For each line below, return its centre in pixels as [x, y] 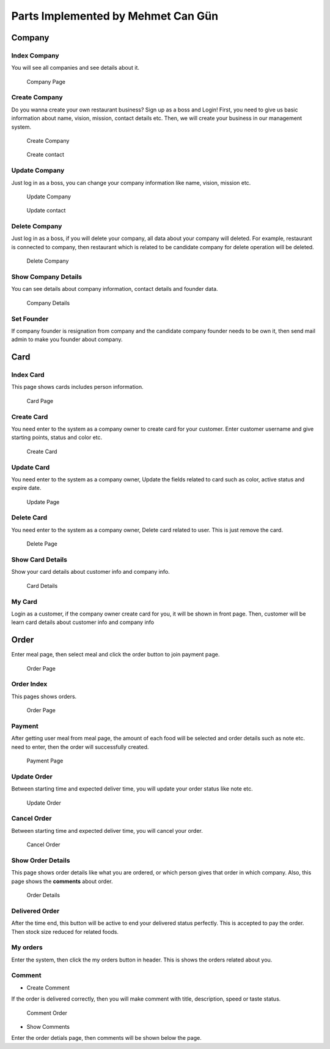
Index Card [28, 375]
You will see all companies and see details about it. [75, 68]
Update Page [43, 502]
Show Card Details [39, 559]
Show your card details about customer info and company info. [91, 572]
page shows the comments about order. [62, 881]
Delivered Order [35, 911]
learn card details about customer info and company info [83, 622]
